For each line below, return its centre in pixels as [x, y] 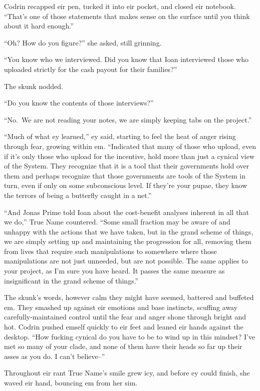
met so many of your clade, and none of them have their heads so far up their [123, 346]
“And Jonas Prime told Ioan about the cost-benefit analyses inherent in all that [126, 212]
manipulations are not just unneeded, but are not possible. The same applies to [126, 261]
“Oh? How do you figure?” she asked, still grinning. [83, 42]
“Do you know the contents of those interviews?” [79, 103]
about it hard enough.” [39, 26]
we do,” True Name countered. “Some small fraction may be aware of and [117, 222]
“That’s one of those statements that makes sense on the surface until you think [127, 16]
